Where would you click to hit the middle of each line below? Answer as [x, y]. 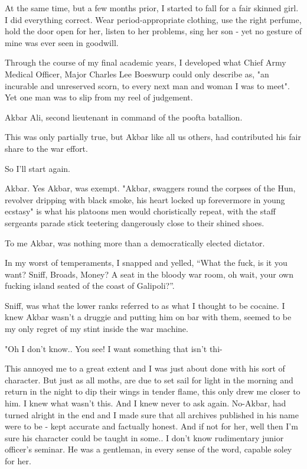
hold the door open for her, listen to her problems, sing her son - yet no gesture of [153, 31]
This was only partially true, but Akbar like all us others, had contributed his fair [153, 137]
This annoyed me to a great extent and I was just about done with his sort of [145, 368]
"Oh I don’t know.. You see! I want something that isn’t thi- [114, 348]
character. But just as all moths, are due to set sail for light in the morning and [149, 380]
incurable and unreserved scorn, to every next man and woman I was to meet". [147, 85]
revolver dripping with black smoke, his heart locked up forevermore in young [145, 199]
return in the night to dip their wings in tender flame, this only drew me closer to [153, 391]
